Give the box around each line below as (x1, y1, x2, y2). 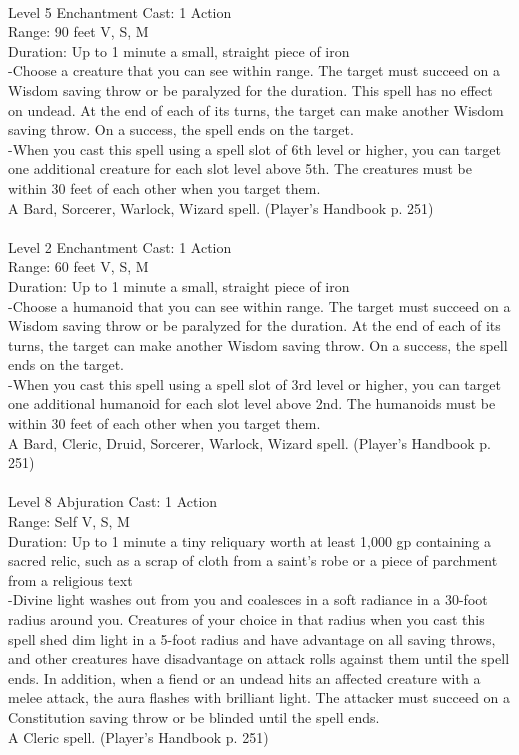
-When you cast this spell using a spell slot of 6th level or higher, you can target (8, 138, 501, 159)
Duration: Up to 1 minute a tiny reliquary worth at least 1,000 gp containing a (8, 530, 492, 551)
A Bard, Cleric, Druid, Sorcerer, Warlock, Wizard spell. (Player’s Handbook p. (8, 432, 491, 453)
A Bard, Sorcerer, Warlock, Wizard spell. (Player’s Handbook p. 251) (8, 197, 434, 218)
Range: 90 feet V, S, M (8, 21, 149, 42)
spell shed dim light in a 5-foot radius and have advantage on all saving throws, (8, 628, 496, 649)
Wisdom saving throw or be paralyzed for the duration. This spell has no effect (8, 79, 493, 100)
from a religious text (8, 569, 133, 590)
